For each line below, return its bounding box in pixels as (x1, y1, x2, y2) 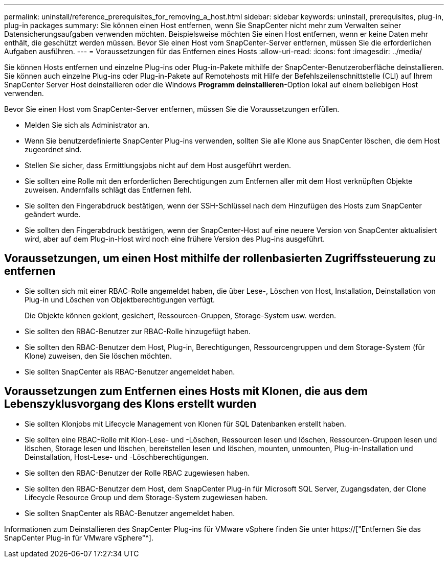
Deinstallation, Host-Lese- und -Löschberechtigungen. (25, 452, 209, 461)
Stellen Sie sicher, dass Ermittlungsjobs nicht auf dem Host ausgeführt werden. (25, 161, 292, 170)
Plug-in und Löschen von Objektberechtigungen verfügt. (25, 295, 215, 304)
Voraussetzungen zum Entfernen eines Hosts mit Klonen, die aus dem (4, 385, 368, 398)
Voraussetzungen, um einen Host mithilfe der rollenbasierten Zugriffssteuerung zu (4, 252, 436, 265)
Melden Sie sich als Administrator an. (25, 121, 150, 129)
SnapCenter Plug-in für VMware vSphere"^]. (4, 533, 153, 542)
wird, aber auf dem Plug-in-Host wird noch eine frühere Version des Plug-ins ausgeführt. (25, 235, 325, 243)
